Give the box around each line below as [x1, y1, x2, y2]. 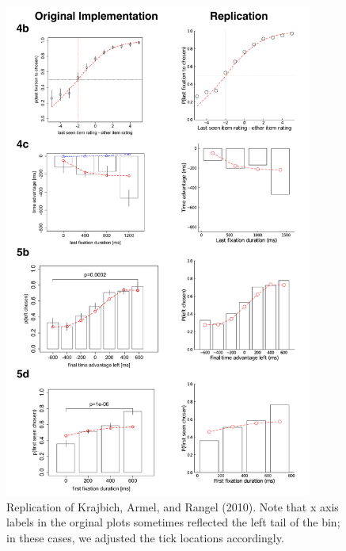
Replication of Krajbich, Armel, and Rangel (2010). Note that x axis [6, 498, 339, 515]
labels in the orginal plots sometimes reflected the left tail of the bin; [6, 514, 340, 530]
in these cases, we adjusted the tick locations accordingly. [6, 530, 284, 546]
